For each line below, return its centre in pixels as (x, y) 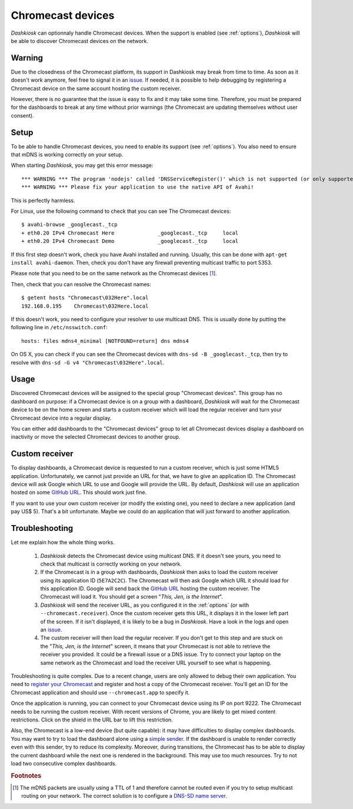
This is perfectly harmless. (43, 200)
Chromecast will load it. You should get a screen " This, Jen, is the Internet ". (132, 597)
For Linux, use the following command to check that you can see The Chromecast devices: (121, 211)
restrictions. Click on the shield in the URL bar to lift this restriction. (92, 720)
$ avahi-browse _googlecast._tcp (69, 225)
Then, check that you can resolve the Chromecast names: (81, 284)
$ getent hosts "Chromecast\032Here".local (85, 298)
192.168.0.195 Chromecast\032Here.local (85, 306)
